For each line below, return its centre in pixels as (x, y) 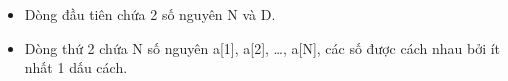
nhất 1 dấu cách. (76, 67)
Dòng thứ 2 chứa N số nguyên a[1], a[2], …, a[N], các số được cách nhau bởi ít (262, 47)
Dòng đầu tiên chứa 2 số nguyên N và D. (150, 14)
